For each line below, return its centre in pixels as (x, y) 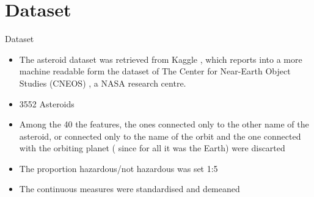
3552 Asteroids (47, 103)
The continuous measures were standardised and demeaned (130, 189)
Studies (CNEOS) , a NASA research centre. (103, 83)
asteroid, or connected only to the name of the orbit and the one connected (160, 136)
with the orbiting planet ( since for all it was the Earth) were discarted (152, 148)
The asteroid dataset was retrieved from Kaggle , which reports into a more (161, 59)
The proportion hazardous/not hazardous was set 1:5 (119, 168)
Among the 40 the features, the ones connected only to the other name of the (164, 124)
